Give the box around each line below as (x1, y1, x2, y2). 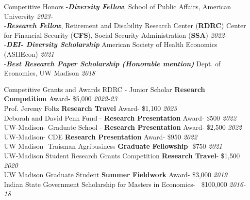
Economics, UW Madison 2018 (4, 68, 96, 78)
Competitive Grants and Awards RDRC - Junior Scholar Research (4, 84, 205, 94)
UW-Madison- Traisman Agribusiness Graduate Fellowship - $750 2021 (4, 141, 222, 151)
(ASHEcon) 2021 (4, 48, 54, 59)
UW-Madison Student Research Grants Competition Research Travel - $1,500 (4, 150, 240, 160)
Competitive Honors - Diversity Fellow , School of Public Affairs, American (4, 1, 231, 11)
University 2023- (4, 11, 53, 21)
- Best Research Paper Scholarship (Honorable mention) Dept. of (4, 58, 221, 68)
